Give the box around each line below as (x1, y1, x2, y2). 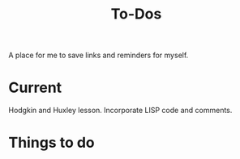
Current (8, 78, 62, 97)
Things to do (8, 134, 95, 152)
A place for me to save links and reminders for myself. (8, 50, 189, 61)
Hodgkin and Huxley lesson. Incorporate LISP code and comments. (8, 106, 233, 115)
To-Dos (110, 5, 162, 23)
